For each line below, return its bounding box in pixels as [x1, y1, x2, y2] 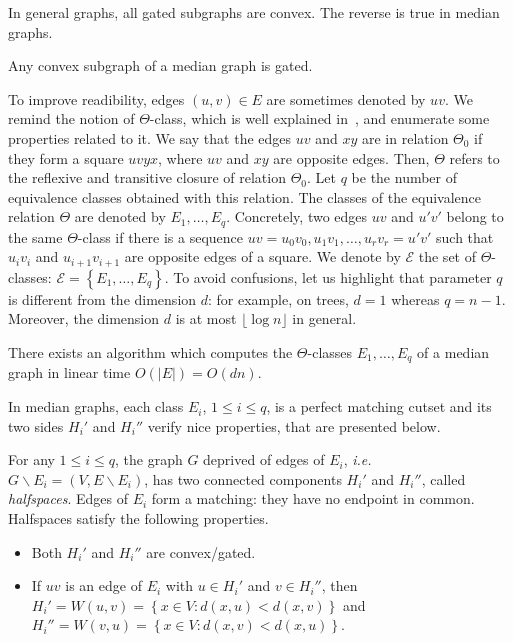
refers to [449, 147, 500, 168]
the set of [418, 246, 476, 267]
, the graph [114, 449, 183, 470]
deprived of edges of [203, 449, 325, 470]
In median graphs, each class [8, 396, 184, 417]
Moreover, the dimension [8, 308, 160, 329]
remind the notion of [8, 108, 135, 129]
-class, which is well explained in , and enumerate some [149, 108, 490, 129]
